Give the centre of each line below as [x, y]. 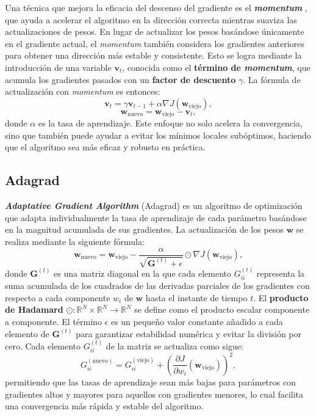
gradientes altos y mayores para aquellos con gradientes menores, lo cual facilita [154, 394]
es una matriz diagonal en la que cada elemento [142, 273]
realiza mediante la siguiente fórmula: [75, 241]
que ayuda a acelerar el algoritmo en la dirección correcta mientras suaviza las [151, 19]
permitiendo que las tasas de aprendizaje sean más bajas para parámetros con [150, 381]
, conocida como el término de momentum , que [216, 67]
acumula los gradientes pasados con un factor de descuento [120, 79]
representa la [281, 273]
